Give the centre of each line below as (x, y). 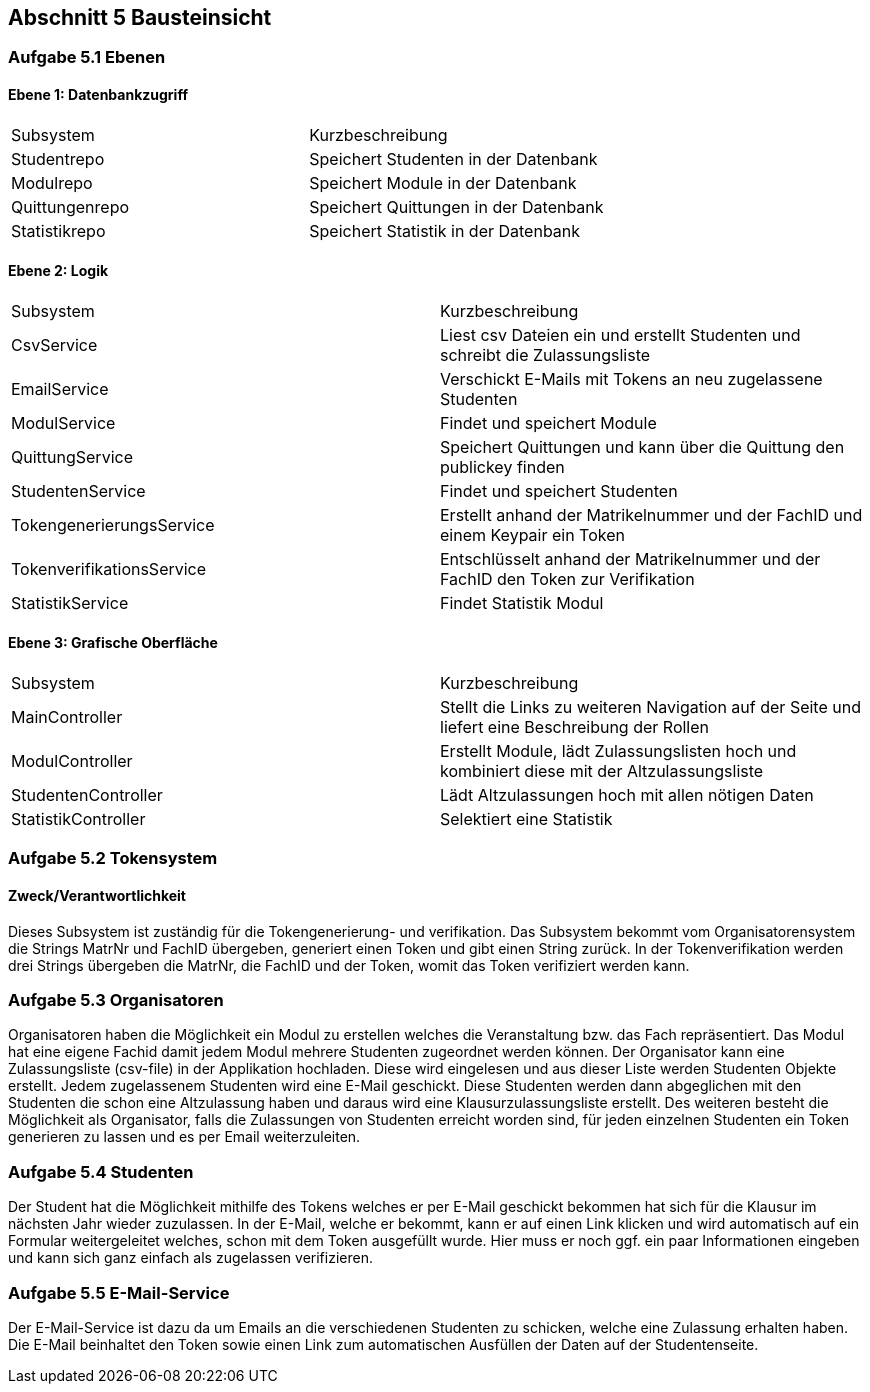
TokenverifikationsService (109, 568)
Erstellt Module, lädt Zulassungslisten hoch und (618, 751)
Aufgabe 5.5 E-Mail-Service (119, 1292)
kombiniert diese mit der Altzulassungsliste (602, 771)
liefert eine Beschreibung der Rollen (575, 727)
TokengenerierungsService (113, 524)
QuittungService (72, 456)
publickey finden (502, 466)
